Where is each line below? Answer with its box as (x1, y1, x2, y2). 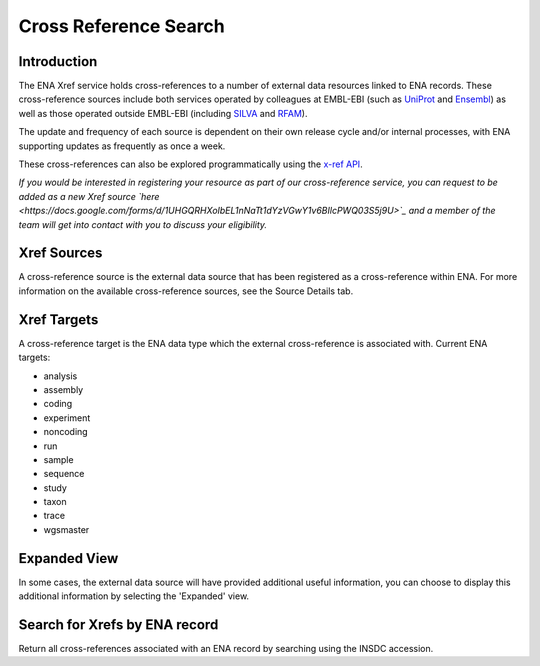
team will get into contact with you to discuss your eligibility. (18, 218, 268, 230)
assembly (43, 383, 84, 395)
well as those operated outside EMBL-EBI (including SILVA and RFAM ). (18, 107, 308, 119)
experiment (43, 411, 91, 424)
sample (43, 453, 74, 465)
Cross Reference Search (18, 15, 225, 37)
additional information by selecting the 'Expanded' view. (18, 590, 250, 602)
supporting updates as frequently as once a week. (18, 140, 226, 152)
